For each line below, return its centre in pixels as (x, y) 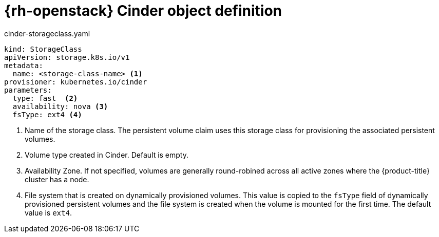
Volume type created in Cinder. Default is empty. (107, 155)
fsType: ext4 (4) (47, 114)
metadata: (24, 65)
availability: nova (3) (60, 106)
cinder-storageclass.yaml (47, 33)
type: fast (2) (45, 98)
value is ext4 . (48, 212)
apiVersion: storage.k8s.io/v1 (67, 57)
